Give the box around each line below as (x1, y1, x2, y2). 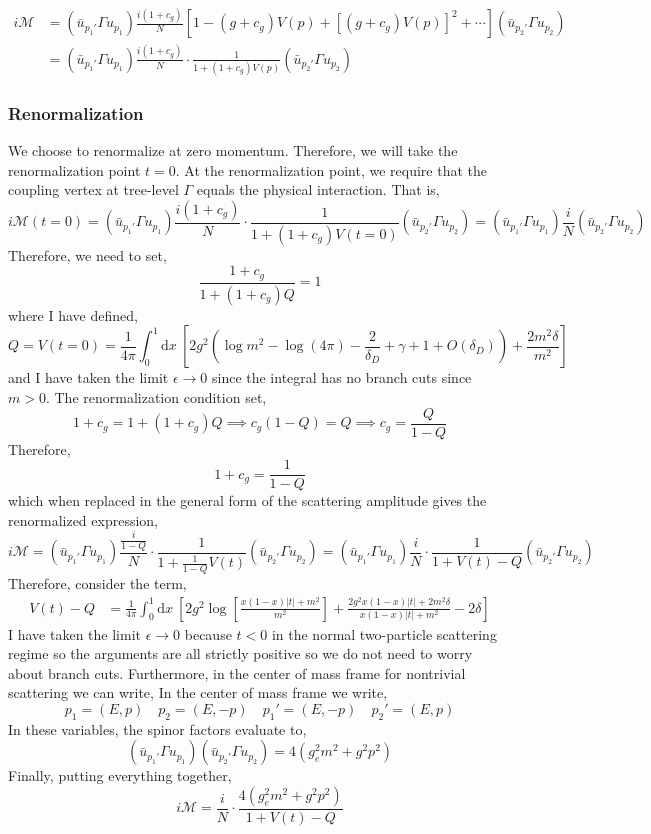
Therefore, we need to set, (8, 244, 167, 265)
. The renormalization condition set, (45, 386, 267, 407)
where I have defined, (8, 304, 138, 325)
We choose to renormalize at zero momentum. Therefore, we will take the (8, 140, 458, 161)
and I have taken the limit (8, 367, 169, 388)
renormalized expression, (8, 509, 158, 530)
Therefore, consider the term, (8, 573, 187, 594)
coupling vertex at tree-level (8, 179, 179, 200)
